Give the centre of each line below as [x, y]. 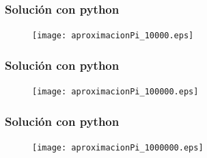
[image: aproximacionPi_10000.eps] [113, 36]
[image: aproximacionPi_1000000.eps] [118, 147]
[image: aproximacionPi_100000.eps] [115, 92]
